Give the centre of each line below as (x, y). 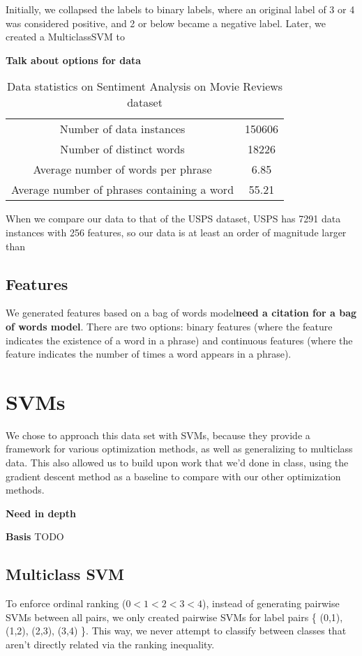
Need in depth (41, 513)
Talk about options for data (74, 60)
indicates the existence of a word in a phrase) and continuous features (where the (179, 340)
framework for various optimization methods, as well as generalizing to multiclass (179, 449)
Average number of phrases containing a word (123, 190)
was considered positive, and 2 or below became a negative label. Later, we (166, 23)
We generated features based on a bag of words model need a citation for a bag (181, 313)
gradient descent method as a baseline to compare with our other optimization (173, 476)
